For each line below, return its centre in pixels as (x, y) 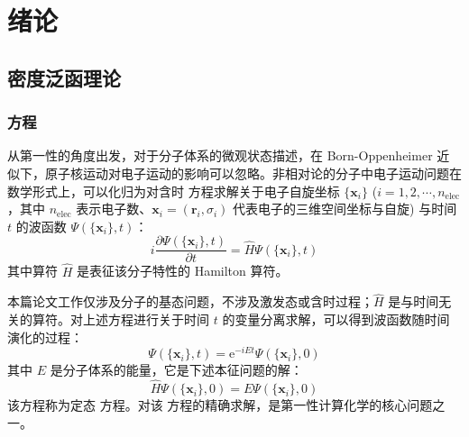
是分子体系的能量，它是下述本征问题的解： (176, 370)
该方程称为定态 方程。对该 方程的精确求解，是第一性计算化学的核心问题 (220, 405)
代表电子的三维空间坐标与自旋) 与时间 (345, 209)
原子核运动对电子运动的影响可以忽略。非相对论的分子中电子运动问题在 (253, 173)
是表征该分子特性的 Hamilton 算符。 (182, 271)
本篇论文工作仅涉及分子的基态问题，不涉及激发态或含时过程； (190, 301)
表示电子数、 (114, 209)
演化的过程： (45, 337)
